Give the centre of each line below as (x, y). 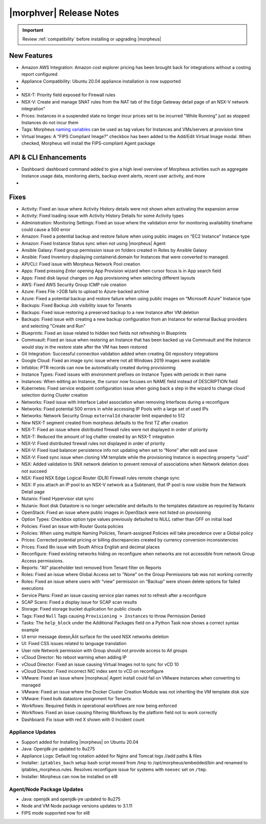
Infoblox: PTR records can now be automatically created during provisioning (99, 367)
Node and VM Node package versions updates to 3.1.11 (77, 806)
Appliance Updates (33, 732)
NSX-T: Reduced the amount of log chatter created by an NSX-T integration (98, 436)
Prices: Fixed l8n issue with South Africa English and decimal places (91, 547)
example (30, 630)
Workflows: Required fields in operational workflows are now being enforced (99, 706)
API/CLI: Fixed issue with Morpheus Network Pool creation (81, 264)
